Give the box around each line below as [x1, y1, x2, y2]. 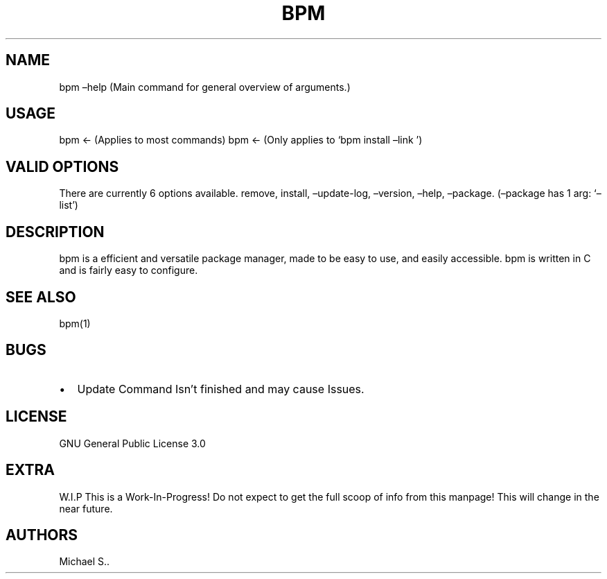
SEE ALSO [6, 288, 76, 306]
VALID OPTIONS [6, 157, 119, 175]
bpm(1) [59, 317, 91, 329]
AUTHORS [6, 526, 78, 544]
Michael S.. [59, 555, 110, 568]
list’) [59, 199, 78, 211]
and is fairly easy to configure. [59, 264, 198, 277]
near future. [59, 502, 113, 515]
